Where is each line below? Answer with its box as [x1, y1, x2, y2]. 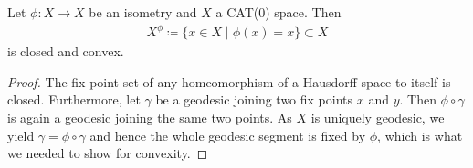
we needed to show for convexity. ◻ [7, 143, 208, 163]
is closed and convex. [7, 42, 124, 61]
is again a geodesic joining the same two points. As [7, 107, 292, 126]
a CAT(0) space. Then [215, 3, 342, 21]
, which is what [377, 125, 463, 144]
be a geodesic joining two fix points [155, 90, 353, 109]
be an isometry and [89, 3, 197, 21]
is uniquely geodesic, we [310, 107, 445, 126]
